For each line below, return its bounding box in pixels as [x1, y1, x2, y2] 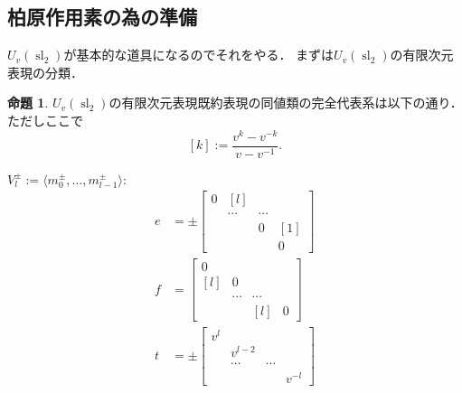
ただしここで [7, 110, 83, 129]
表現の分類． [7, 62, 83, 81]
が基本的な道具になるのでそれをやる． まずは [63, 45, 335, 64]
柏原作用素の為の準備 [7, 3, 197, 31]
